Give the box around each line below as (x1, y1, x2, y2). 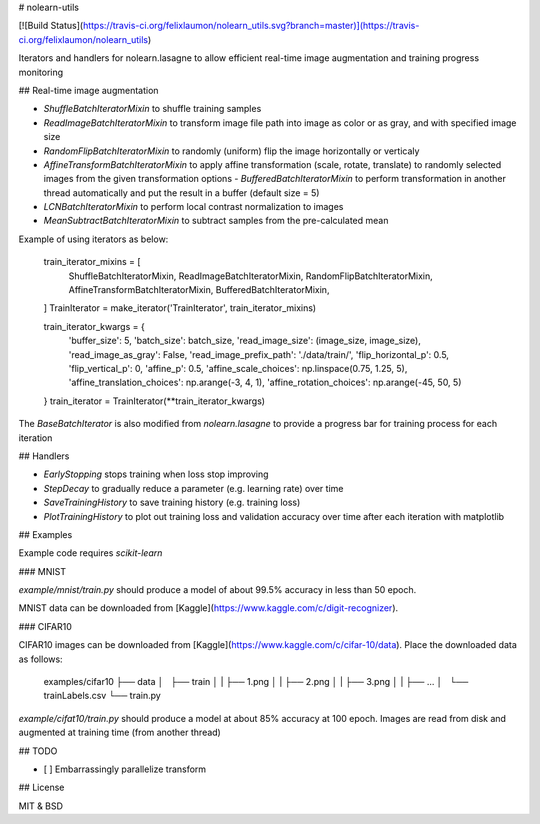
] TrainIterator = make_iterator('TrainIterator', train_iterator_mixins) (43, 302, 317, 314)
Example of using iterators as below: (18, 233, 169, 245)
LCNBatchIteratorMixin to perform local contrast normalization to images (43, 201, 344, 213)
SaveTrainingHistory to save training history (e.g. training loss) (43, 496, 301, 509)
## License (18, 781, 65, 794)
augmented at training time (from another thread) (18, 726, 222, 739)
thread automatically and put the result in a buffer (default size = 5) (43, 186, 320, 199)
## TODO (18, 745, 58, 757)
